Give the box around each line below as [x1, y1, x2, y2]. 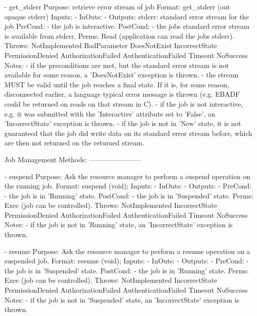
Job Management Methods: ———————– [4, 154, 141, 164]
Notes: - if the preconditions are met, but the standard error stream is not [4, 60, 229, 70]
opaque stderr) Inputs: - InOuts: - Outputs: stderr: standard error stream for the [4, 11, 249, 21]
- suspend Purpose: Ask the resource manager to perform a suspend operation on [4, 171, 251, 181]
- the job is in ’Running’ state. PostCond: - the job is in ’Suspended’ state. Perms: [4, 190, 254, 200]
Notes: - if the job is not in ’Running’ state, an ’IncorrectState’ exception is [4, 219, 233, 230]
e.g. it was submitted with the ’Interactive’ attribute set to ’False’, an [4, 108, 215, 119]
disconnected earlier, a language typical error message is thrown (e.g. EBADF [4, 89, 240, 99]
